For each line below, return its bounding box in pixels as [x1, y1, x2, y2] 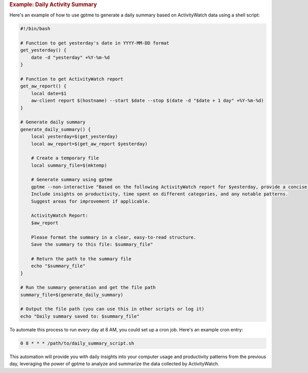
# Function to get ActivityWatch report [20, 76, 123, 82]
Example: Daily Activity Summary [9, 1, 97, 8]
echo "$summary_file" [31, 263, 86, 269]
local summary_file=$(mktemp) [31, 162, 107, 168]
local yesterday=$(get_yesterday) [31, 134, 118, 140]
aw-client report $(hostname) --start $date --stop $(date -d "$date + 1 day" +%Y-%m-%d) [31, 98, 264, 104]
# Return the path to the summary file [31, 256, 132, 262]
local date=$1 [31, 90, 67, 96]
